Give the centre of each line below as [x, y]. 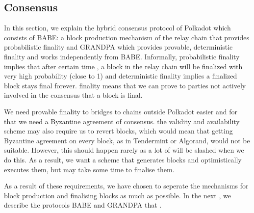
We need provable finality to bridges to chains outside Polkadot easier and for [121, 111]
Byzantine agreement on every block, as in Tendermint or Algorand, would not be [127, 140]
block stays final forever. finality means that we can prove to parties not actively [125, 85]
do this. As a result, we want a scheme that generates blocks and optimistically [123, 159]
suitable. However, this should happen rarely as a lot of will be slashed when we [124, 150]
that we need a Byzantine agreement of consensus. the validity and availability [122, 121]
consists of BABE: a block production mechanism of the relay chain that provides [127, 37]
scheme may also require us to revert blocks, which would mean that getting [118, 131]
